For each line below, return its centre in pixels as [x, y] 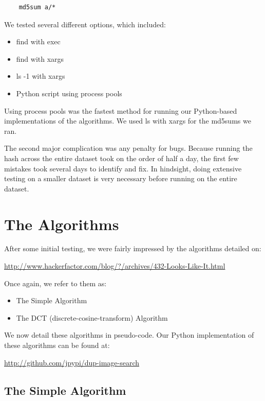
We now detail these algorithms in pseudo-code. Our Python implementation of [129, 335]
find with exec [38, 41]
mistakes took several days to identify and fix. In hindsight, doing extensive [123, 168]
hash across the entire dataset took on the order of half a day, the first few [121, 158]
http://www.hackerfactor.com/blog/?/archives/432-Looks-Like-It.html [115, 266]
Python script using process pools [69, 93]
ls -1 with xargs [41, 76]
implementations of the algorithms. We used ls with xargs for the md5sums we [128, 121]
